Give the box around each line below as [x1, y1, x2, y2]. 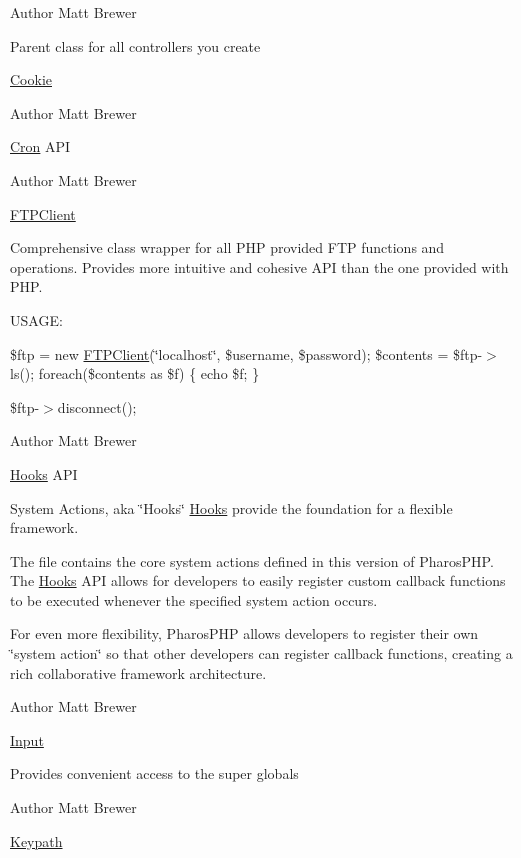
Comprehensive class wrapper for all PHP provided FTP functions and [10, 237, 445, 258]
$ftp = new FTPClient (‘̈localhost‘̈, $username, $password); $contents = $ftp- [10, 343, 483, 364]
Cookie [10, 69, 52, 90]
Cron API [10, 136, 71, 157]
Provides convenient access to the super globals [10, 763, 299, 784]
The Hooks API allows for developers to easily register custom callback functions [10, 570, 506, 591]
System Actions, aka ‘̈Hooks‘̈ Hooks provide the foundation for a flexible [10, 497, 453, 518]
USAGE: [10, 309, 63, 330]
